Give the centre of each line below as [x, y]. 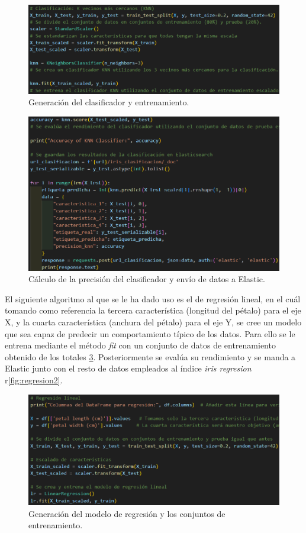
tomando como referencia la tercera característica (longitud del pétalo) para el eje [153, 310]
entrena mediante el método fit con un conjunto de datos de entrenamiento [140, 345]
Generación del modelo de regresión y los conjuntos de [127, 513]
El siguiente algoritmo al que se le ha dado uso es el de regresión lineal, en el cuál [153, 298]
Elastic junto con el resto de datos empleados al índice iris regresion [128, 368]
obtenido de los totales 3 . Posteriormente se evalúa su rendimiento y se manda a [150, 356]
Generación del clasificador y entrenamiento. [109, 102]
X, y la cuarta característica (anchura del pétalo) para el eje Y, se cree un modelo [153, 322]
